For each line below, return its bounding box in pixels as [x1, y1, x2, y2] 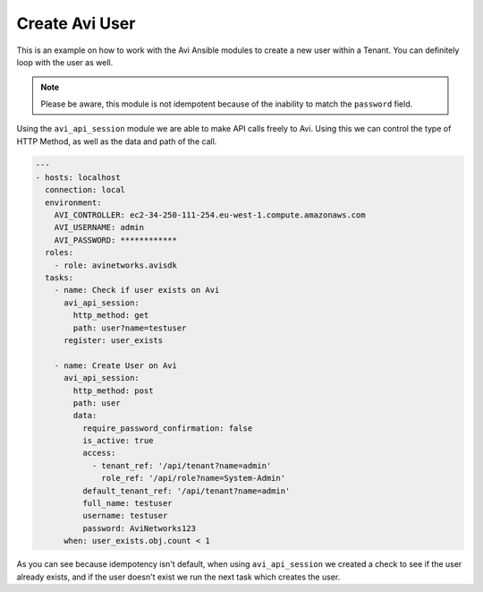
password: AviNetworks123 [81, 523, 197, 533]
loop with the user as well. [16, 56, 114, 67]
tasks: [45, 273, 74, 282]
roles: [45, 247, 74, 258]
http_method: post [72, 385, 154, 396]
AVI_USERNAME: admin [54, 222, 145, 233]
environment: [45, 197, 102, 208]
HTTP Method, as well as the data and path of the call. [16, 135, 217, 147]
